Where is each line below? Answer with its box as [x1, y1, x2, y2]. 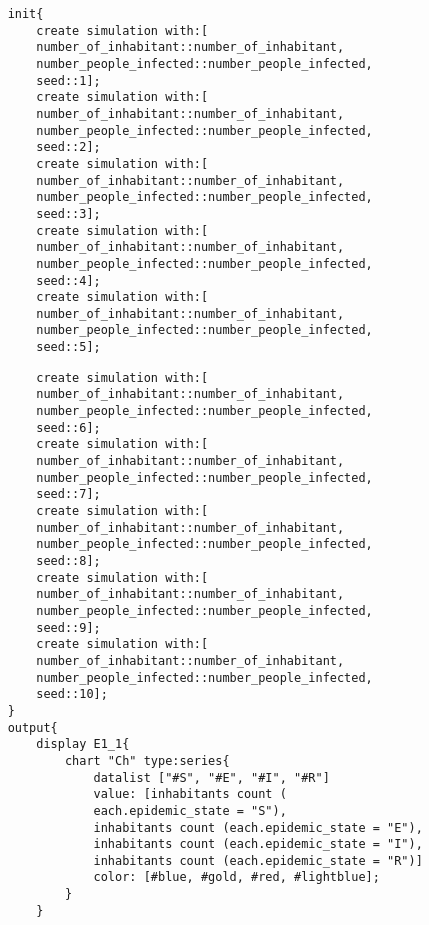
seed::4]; [36, 273, 101, 288]
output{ [7, 720, 58, 735]
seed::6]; [36, 420, 101, 435]
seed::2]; [36, 140, 101, 155]
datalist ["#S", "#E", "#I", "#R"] [93, 770, 330, 785]
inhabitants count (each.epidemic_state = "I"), [93, 837, 423, 852]
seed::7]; [36, 487, 101, 502]
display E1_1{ [36, 737, 130, 752]
